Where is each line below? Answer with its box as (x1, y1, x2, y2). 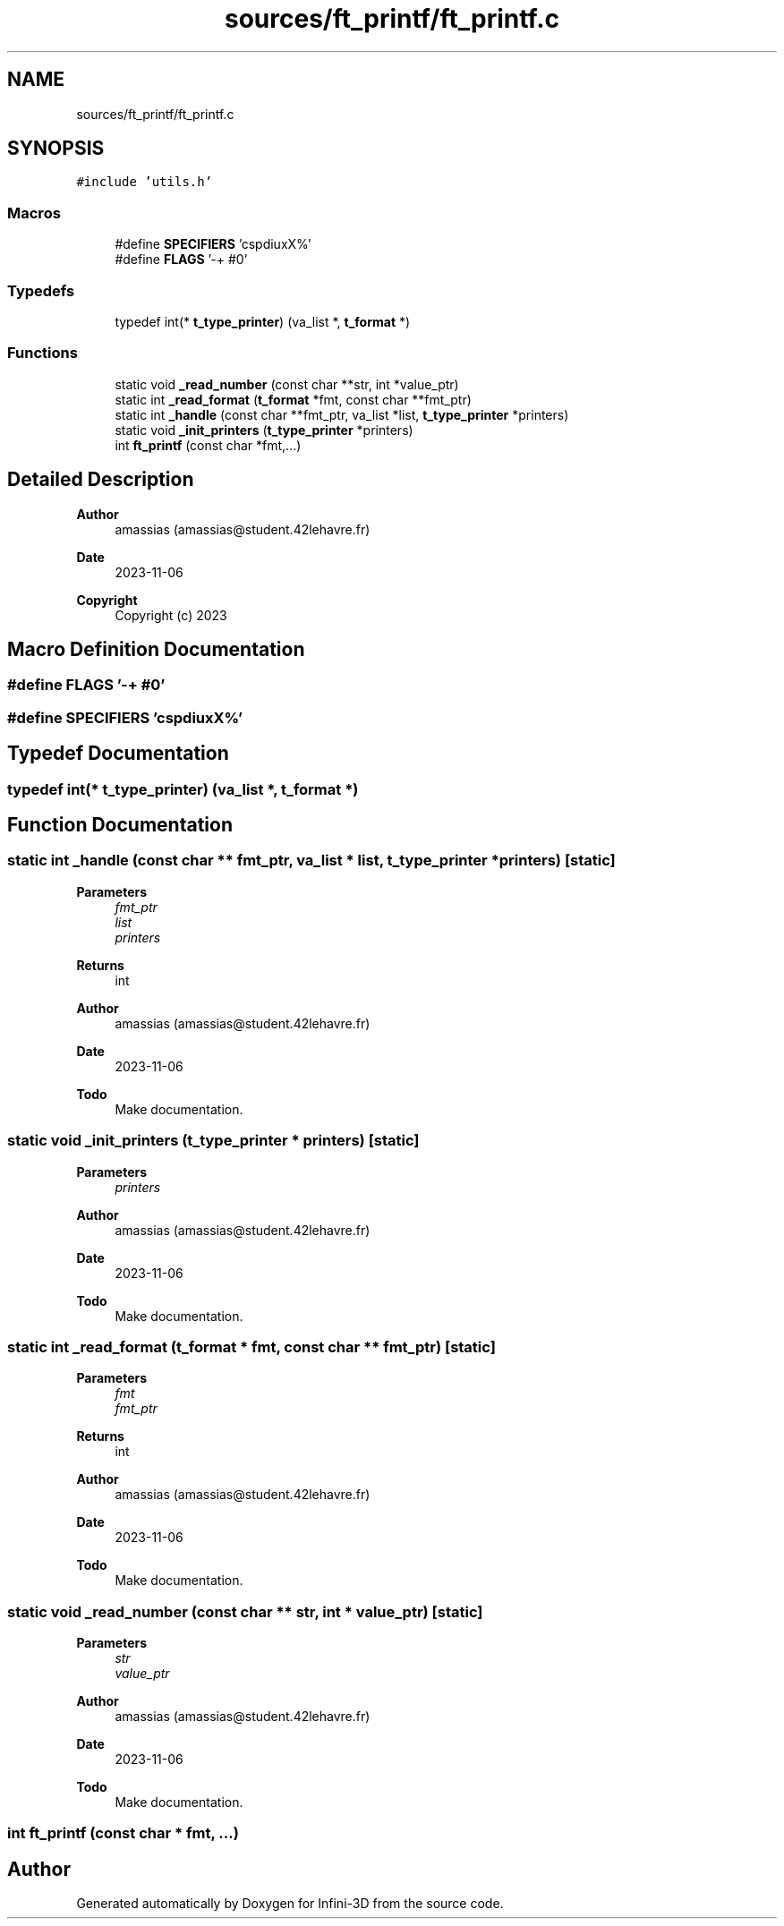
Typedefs (7, 281, 75, 300)
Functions (7, 344, 78, 362)
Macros (7, 203, 61, 222)
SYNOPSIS (7, 137, 105, 160)
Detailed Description (7, 468, 194, 491)
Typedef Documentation (7, 742, 229, 765)
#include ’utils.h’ (76, 175, 213, 190)
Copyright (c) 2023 (115, 607, 227, 623)
